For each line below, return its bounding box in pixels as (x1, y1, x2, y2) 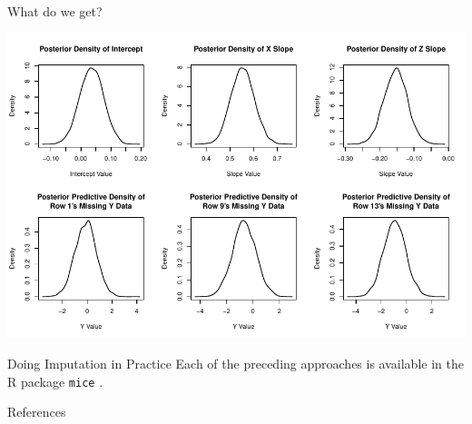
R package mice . (7, 371, 103, 390)
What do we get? (7, 2, 103, 20)
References (7, 402, 66, 421)
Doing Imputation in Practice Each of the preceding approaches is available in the (7, 354, 464, 373)
